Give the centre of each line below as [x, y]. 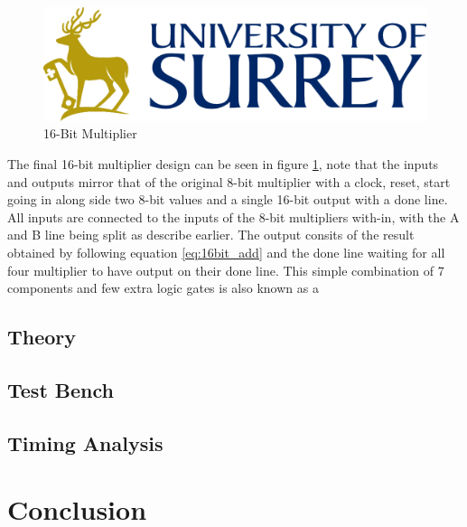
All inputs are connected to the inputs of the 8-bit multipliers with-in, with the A [233, 216]
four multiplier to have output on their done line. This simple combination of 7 [226, 270]
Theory [42, 337]
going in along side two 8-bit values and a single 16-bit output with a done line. [228, 199]
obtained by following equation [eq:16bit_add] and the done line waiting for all [226, 253]
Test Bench [61, 389]
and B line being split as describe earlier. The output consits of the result [211, 235]
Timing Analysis [85, 442]
